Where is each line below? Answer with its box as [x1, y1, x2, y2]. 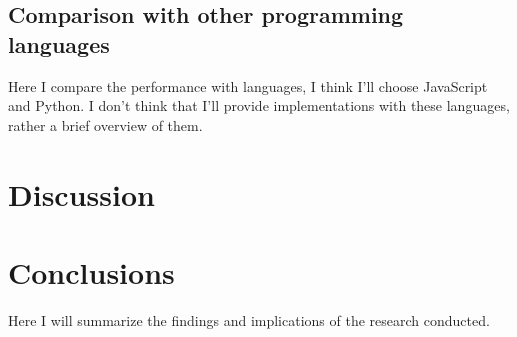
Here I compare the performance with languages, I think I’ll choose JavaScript [8, 75, 488, 96]
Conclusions [8, 251, 175, 292]
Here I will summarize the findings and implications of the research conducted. [8, 309, 490, 330]
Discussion [8, 173, 155, 214]
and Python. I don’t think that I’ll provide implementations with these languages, [8, 95, 510, 116]
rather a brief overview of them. [8, 114, 203, 135]
